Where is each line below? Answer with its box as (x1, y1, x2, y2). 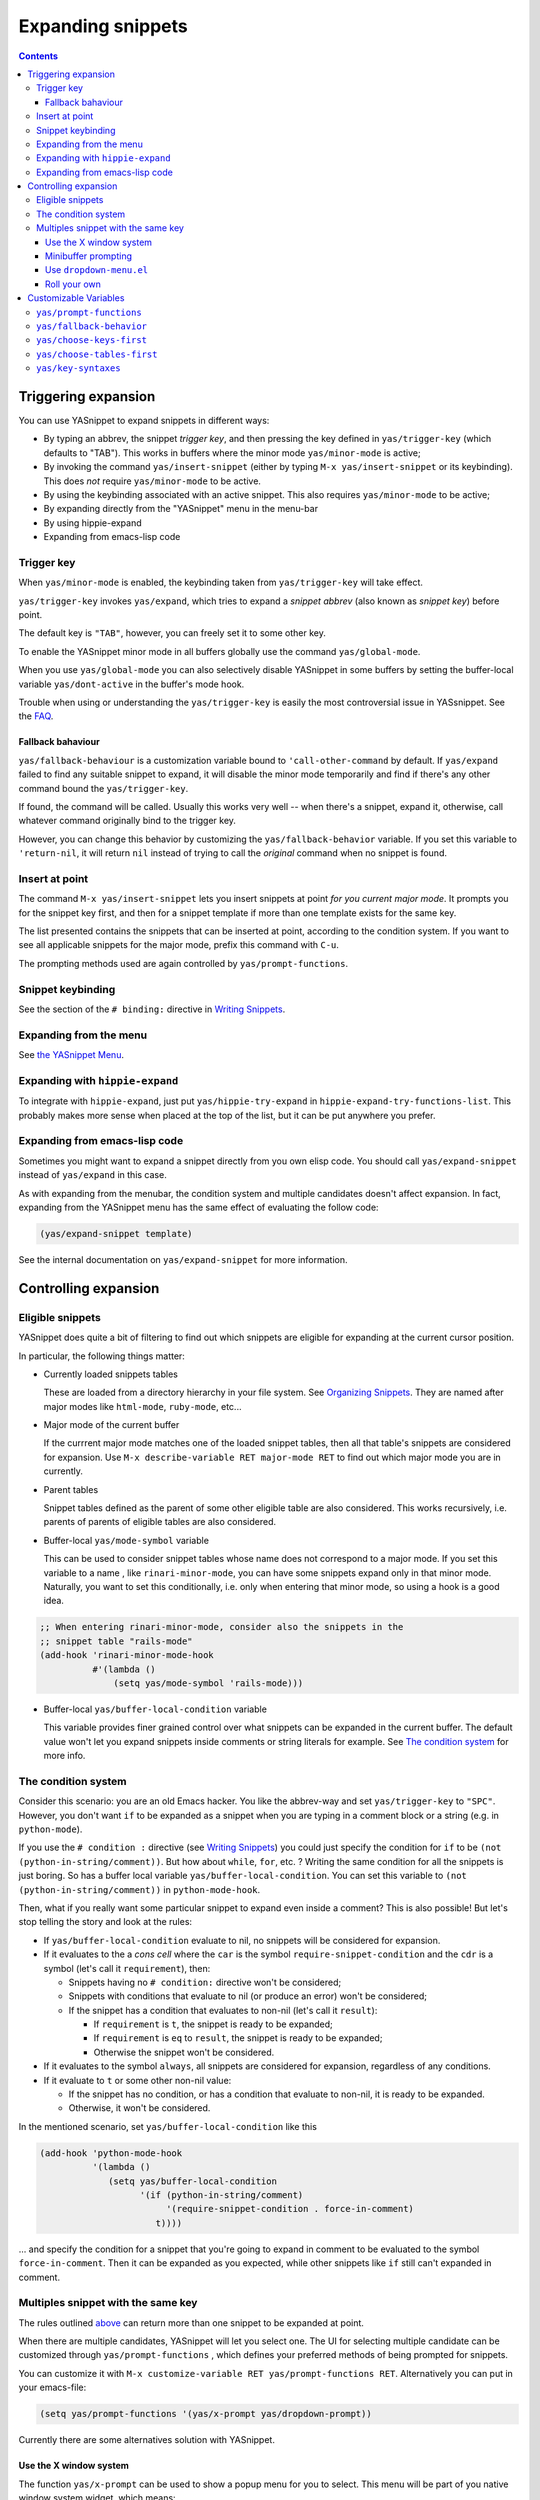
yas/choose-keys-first (36, 335, 148, 346)
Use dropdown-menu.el (45, 264, 149, 276)
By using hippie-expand (43, 516, 142, 529)
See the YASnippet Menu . (18, 1049, 125, 1061)
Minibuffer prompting (45, 250, 132, 262)
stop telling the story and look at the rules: (18, 1916, 193, 1928)
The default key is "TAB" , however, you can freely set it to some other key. (18, 627, 327, 639)
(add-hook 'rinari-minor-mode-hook (39, 1650, 214, 1661)
